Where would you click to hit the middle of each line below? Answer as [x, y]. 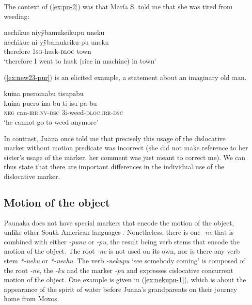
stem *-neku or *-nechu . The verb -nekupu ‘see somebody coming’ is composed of [125, 261]
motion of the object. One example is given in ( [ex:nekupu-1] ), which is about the [125, 280]
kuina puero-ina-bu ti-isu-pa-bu [50, 103]
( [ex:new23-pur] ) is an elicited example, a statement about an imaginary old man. [125, 77]
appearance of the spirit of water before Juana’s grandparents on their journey [121, 289]
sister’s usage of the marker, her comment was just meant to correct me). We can [125, 157]
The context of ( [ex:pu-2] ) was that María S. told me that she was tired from [118, 6]
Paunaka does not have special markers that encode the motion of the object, [119, 222]
